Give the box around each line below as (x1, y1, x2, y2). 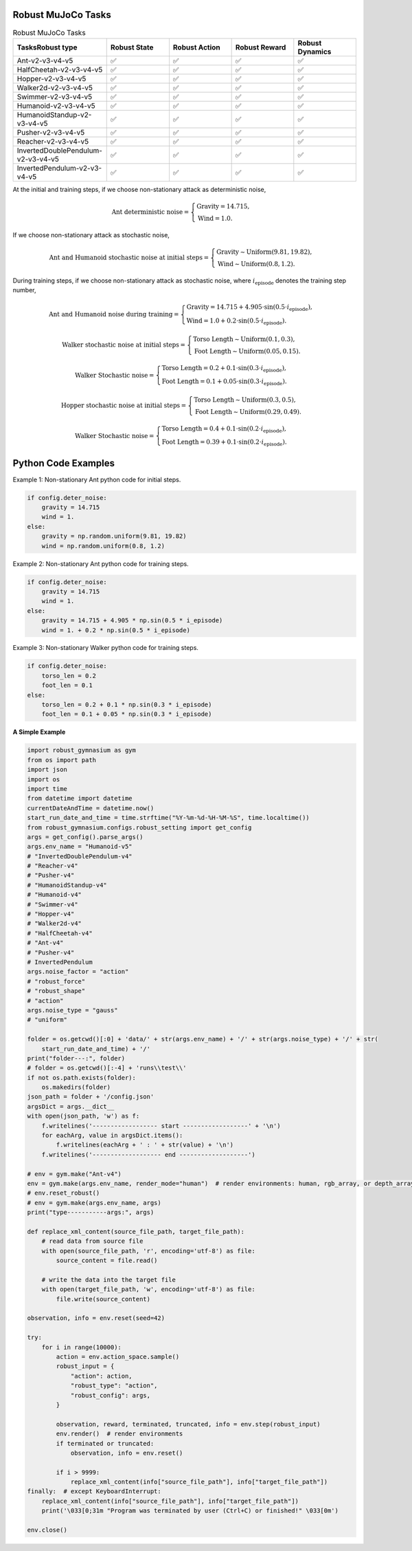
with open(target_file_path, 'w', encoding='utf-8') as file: (41, 1286, 255, 1293)
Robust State (110, 42, 154, 52)
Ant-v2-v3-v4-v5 (16, 56, 73, 65)
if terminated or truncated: (56, 1440, 154, 1447)
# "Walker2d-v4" (27, 920, 82, 928)
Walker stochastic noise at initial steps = (62, 340, 185, 349)
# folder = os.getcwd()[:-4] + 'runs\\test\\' (27, 1064, 187, 1072)
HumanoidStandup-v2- (16, 110, 92, 120)
